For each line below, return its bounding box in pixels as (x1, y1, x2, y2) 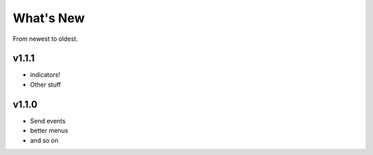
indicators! (30, 71, 61, 79)
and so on (30, 136, 59, 145)
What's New (12, 10, 86, 26)
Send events (30, 116, 66, 125)
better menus (30, 127, 68, 135)
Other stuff (30, 80, 61, 89)
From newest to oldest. (12, 35, 79, 43)
